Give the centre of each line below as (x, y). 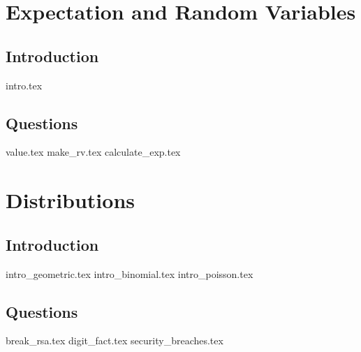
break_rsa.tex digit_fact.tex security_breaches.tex (115, 340)
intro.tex (24, 85)
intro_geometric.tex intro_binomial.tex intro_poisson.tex (130, 273)
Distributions (70, 200)
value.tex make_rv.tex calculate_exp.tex (93, 152)
